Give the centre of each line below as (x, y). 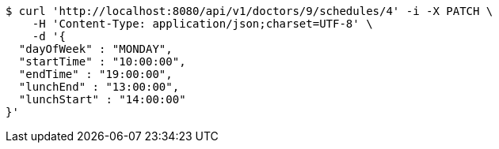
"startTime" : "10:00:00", (102, 61)
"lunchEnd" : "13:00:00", (99, 87)
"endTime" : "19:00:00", (95, 74)
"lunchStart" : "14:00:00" (102, 99)
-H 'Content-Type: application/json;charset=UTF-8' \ (202, 24)
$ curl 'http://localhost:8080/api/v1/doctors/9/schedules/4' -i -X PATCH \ (249, 11)
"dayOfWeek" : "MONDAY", (95, 49)
